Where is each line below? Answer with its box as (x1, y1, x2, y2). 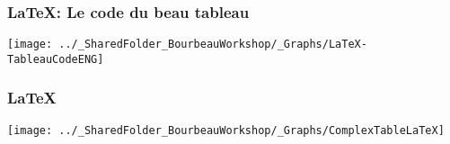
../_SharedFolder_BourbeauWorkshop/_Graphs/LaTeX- (58, 38, 367, 51)
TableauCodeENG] (7, 52, 104, 66)
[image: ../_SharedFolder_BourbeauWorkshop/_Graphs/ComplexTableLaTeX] (7, 123, 445, 137)
